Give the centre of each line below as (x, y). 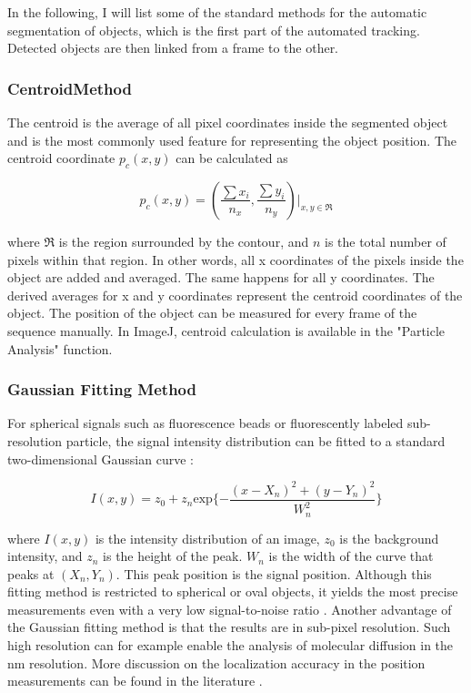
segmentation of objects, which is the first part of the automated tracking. (214, 30)
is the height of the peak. (173, 556)
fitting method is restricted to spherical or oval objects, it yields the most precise (233, 591)
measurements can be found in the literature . (135, 681)
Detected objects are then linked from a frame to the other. (173, 48)
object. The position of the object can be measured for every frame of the (212, 313)
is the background (389, 538)
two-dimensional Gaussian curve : (100, 459)
